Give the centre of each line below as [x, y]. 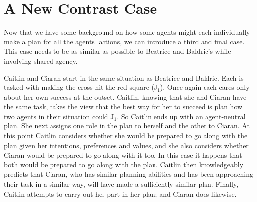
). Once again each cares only [205, 87]
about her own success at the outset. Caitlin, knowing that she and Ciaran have [125, 97]
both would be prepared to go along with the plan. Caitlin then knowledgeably [124, 164]
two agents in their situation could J [59, 116]
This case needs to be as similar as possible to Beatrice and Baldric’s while [118, 51]
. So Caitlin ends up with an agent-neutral [181, 116]
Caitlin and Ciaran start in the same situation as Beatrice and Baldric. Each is [124, 77]
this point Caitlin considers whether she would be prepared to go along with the [126, 136]
